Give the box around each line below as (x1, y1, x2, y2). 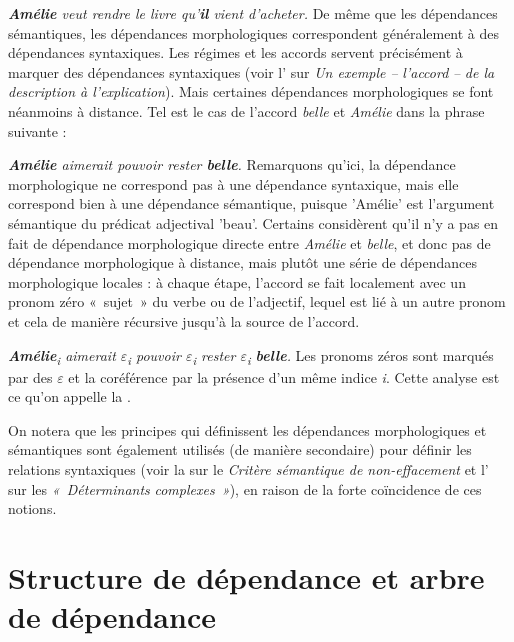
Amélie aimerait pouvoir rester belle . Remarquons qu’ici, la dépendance (8, 154, 456, 175)
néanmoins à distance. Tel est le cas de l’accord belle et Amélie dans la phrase (8, 100, 485, 121)
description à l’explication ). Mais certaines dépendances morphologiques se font (8, 81, 494, 102)
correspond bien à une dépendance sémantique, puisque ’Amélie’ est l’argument (8, 193, 495, 214)
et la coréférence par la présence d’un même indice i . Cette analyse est (68, 366, 500, 387)
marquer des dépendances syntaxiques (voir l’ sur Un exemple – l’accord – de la (8, 61, 495, 82)
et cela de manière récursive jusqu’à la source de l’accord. (8, 310, 360, 331)
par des (8, 366, 53, 387)
